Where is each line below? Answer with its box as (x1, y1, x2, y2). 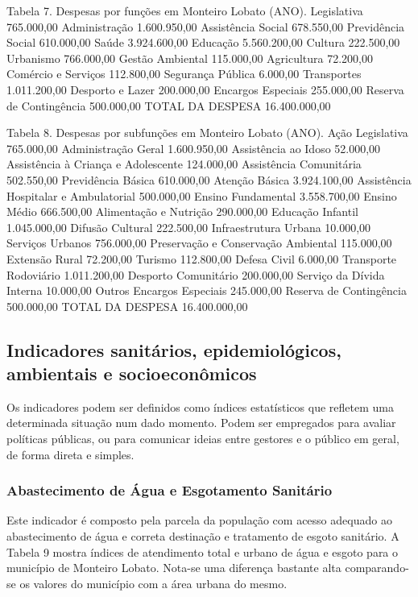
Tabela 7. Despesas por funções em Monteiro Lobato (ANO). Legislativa (6, 2, 363, 19)
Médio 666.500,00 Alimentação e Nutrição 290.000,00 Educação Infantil (6, 203, 358, 220)
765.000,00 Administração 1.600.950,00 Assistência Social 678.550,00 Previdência (6, 18, 405, 35)
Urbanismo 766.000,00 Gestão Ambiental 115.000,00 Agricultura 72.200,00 (6, 49, 373, 66)
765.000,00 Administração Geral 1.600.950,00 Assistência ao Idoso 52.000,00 (6, 139, 381, 156)
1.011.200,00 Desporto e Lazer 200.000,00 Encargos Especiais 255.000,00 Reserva (6, 81, 404, 97)
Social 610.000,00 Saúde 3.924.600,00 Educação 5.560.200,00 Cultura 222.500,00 (6, 34, 400, 51)
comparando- (345, 559, 409, 576)
